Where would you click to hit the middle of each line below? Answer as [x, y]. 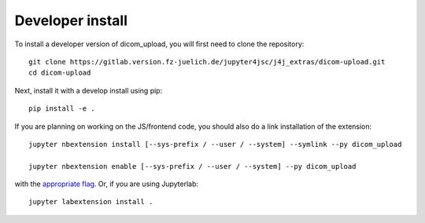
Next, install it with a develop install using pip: [89, 90]
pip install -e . [62, 109]
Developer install [71, 20]
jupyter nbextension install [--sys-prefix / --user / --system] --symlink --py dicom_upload [215, 144]
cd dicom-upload [60, 73]
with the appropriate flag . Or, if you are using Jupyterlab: [107, 184]
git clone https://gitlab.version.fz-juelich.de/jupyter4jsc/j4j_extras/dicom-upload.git [207, 62]
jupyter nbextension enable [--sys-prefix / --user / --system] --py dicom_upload [192, 166]
